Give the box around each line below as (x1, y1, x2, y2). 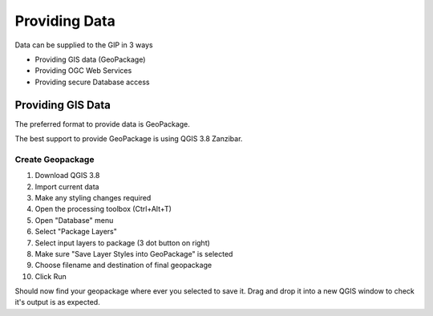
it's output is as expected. (14, 298, 100, 307)
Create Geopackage (14, 153, 95, 164)
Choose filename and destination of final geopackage (34, 261, 212, 270)
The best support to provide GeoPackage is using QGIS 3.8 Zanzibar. (14, 134, 243, 144)
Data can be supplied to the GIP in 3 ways (14, 40, 153, 50)
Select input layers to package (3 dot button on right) (34, 237, 210, 248)
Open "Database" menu (34, 215, 114, 225)
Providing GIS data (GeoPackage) (34, 55, 146, 64)
